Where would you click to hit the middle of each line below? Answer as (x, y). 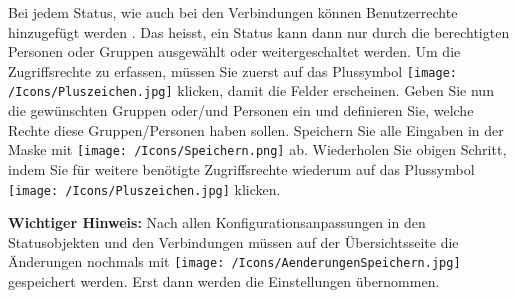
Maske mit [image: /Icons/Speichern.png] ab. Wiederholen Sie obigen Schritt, (257, 149)
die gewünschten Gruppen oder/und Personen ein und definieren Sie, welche (241, 110)
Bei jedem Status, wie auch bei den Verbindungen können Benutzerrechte (233, 12)
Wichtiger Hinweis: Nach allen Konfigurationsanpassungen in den (217, 222)
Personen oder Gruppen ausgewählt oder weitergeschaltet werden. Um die (234, 51)
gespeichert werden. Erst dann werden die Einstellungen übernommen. (224, 281)
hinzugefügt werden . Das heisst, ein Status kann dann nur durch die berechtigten (259, 31)
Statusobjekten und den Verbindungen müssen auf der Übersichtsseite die (233, 241)
